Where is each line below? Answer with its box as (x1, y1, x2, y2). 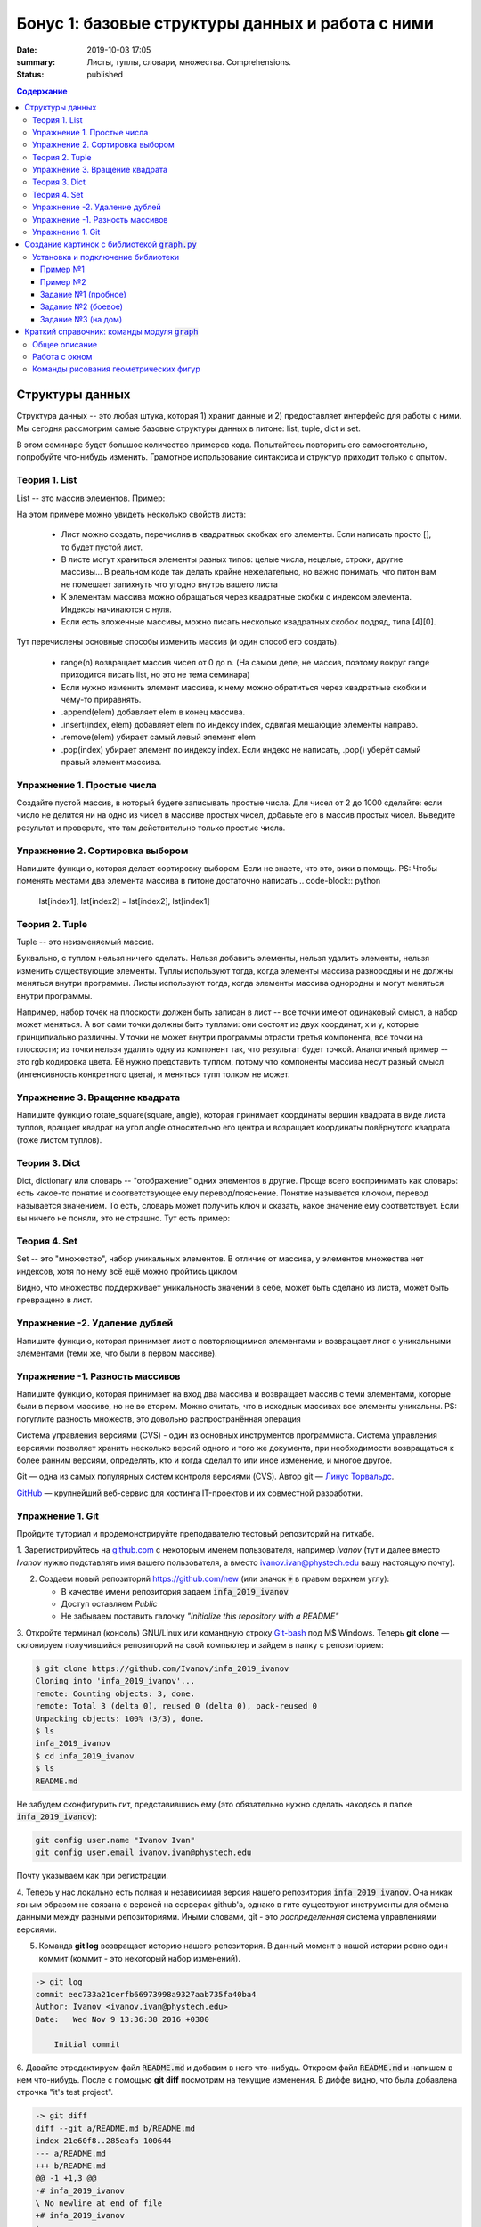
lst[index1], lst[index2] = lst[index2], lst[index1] (38, 895, 210, 906)
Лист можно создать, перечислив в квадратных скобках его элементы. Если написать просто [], (61, 529, 432, 540)
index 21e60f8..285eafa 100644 (35, 2136, 173, 2146)
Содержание (16, 86, 68, 96)
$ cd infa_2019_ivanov (35, 1750, 135, 1761)
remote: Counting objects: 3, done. (35, 1688, 196, 1699)
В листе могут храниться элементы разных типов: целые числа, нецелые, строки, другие (61, 554, 404, 565)
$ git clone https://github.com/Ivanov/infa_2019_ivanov (35, 1664, 289, 1674)
